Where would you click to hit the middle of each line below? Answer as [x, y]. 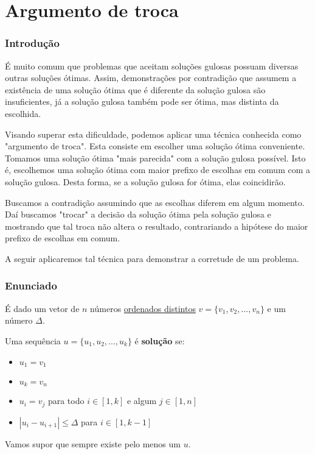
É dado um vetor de [42, 308]
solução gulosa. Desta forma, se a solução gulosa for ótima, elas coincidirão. [145, 181]
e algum [142, 401]
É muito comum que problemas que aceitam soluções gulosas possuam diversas [152, 66]
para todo [66, 401]
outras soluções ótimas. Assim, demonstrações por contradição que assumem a [151, 78]
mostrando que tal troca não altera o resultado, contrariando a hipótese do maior [157, 226]
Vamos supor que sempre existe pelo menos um [93, 443]
